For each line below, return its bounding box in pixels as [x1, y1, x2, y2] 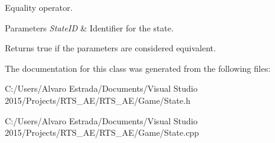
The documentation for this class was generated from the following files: [5, 62, 271, 74]
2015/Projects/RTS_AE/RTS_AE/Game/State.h [5, 94, 191, 106]
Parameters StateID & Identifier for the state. [5, 21, 174, 34]
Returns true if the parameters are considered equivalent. [5, 42, 216, 54]
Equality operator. [5, 1, 73, 13]
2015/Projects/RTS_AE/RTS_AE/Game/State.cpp [5, 126, 199, 139]
